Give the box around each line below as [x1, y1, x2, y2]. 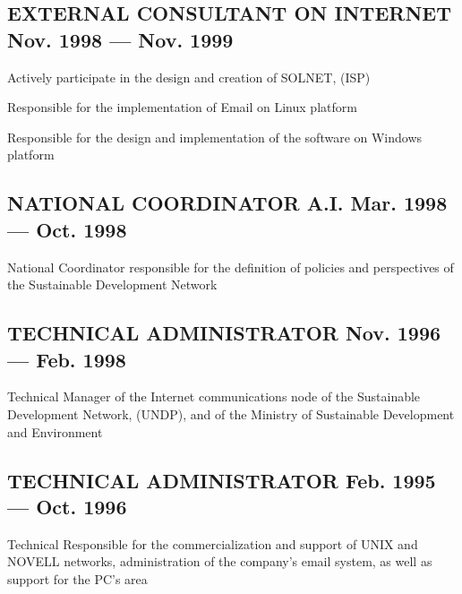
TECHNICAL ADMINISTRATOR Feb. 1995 [7, 466, 436, 494]
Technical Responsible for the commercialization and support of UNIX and [7, 534, 418, 553]
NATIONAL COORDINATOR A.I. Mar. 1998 [7, 189, 448, 217]
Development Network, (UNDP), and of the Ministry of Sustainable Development [7, 404, 455, 423]
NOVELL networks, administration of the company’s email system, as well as [7, 552, 432, 571]
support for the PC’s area [7, 569, 148, 588]
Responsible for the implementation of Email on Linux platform [7, 98, 357, 116]
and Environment [7, 422, 103, 441]
